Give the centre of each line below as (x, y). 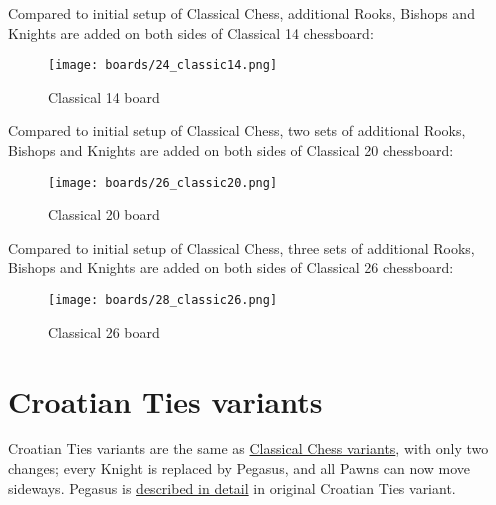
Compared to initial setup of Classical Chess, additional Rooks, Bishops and (241, 13)
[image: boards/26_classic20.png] (163, 182)
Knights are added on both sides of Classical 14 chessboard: (191, 32)
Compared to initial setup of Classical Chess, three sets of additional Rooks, (241, 247)
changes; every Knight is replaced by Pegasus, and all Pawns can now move (239, 468)
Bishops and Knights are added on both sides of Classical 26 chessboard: (231, 267)
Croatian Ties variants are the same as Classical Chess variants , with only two (248, 448)
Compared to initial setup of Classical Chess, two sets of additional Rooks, (237, 130)
